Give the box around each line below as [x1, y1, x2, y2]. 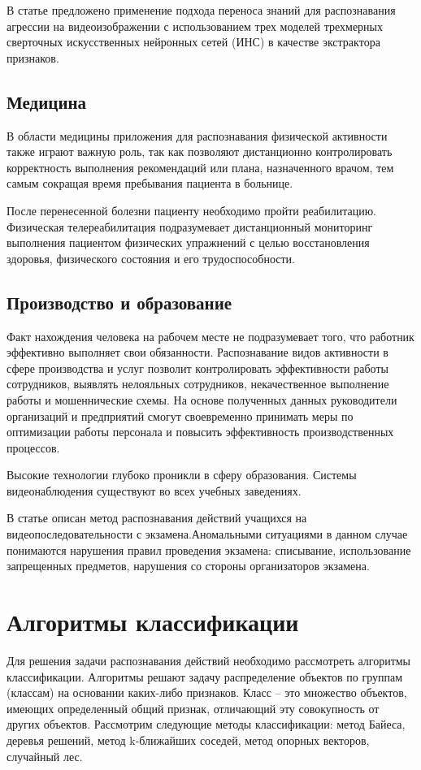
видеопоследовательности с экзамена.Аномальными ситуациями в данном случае [7, 526, 408, 543]
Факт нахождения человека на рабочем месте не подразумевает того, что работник [7, 327, 414, 344]
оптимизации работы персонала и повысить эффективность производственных [7, 423, 394, 440]
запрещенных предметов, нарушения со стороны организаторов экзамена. [7, 557, 370, 574]
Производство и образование [7, 289, 232, 314]
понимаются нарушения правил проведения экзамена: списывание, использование [7, 541, 411, 558]
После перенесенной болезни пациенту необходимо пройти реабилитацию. [7, 201, 377, 218]
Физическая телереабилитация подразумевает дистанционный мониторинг [7, 218, 373, 235]
